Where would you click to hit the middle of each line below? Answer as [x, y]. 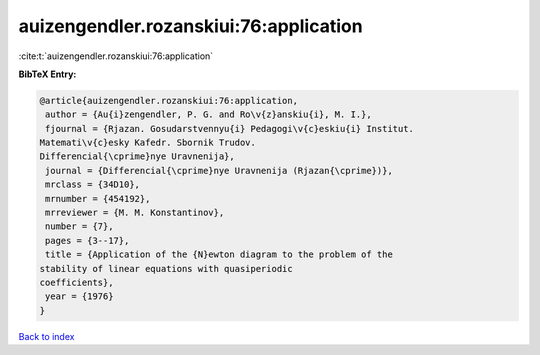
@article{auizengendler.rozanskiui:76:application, [169, 100]
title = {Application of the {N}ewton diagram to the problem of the [219, 254]
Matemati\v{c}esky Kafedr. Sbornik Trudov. [148, 143]
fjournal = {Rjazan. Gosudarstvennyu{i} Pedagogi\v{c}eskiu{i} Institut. [230, 128]
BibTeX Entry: [47, 74]
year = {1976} [79, 296]
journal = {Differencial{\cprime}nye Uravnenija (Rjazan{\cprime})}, [219, 170]
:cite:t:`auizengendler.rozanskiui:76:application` [116, 56]
